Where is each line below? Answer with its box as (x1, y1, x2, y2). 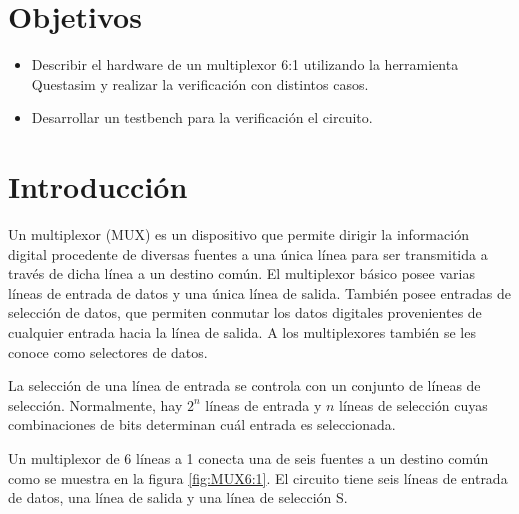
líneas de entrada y (205, 394, 322, 415)
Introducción (8, 166, 188, 207)
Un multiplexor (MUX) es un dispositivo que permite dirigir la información (8, 224, 469, 245)
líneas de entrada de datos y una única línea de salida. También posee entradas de (8, 282, 511, 303)
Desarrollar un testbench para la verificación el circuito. (31, 107, 373, 128)
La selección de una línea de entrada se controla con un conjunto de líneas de (8, 375, 481, 396)
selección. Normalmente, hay (8, 394, 183, 415)
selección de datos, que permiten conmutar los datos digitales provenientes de (8, 302, 482, 323)
